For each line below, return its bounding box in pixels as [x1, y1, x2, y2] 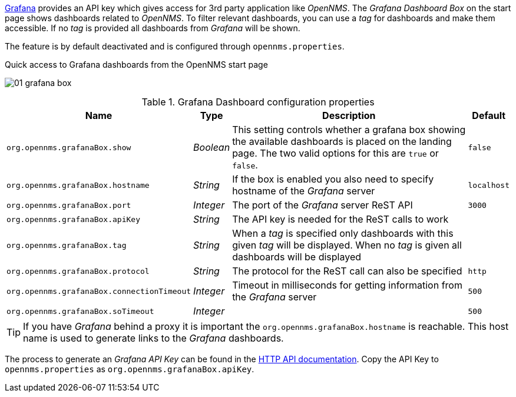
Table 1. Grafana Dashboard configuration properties [141, 96, 375, 108]
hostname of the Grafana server [232, 185, 375, 197]
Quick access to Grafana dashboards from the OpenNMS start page [5, 59, 268, 70]
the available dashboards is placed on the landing [232, 135, 452, 147]
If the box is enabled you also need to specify [232, 173, 434, 185]
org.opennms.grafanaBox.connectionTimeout [6, 286, 191, 296]
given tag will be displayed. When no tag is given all [232, 239, 462, 251]
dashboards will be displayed [232, 251, 362, 263]
